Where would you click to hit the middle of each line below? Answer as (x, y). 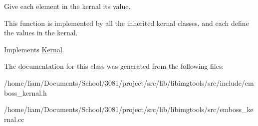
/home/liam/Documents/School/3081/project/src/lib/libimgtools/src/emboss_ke (129, 109)
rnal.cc (14, 119)
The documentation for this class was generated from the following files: (114, 66)
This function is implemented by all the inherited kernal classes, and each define (127, 23)
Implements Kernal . (34, 49)
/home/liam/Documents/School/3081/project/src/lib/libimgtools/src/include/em (129, 82)
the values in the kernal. (41, 33)
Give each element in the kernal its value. (67, 6)
